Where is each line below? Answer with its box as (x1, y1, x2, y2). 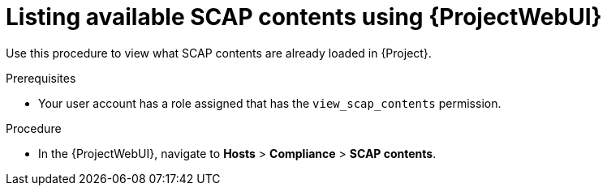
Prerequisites (6, 70, 76, 85)
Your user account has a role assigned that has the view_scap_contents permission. (38, 96, 502, 110)
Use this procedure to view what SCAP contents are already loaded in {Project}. (6, 45, 432, 60)
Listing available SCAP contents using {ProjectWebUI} (6, 3, 602, 31)
